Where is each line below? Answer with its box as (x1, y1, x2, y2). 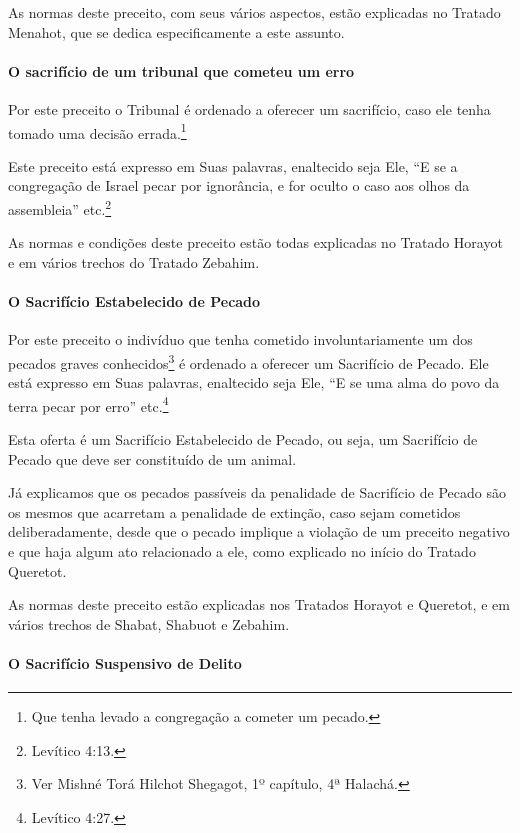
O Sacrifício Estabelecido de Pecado (8, 291, 261, 312)
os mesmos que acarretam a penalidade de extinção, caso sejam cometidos (8, 501, 461, 522)
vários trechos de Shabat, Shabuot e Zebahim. (8, 613, 290, 634)
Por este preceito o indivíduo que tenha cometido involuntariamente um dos (8, 329, 473, 350)
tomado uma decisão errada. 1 (8, 119, 187, 143)
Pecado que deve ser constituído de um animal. (8, 448, 297, 469)
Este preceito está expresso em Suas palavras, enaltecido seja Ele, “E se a (8, 155, 458, 176)
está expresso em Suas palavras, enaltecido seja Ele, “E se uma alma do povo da (8, 372, 500, 393)
